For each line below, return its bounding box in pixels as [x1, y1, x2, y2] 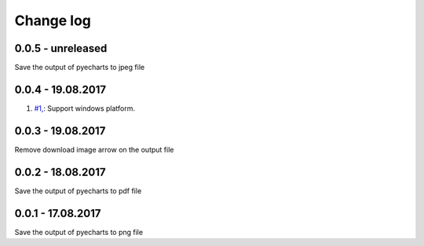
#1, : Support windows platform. [34, 103, 136, 113]
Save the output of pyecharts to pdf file [14, 185, 142, 196]
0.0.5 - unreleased [14, 42, 108, 55]
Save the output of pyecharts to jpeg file [14, 63, 145, 72]
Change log [14, 12, 92, 29]
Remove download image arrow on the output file [14, 145, 174, 154]
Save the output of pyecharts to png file [14, 227, 144, 237]
